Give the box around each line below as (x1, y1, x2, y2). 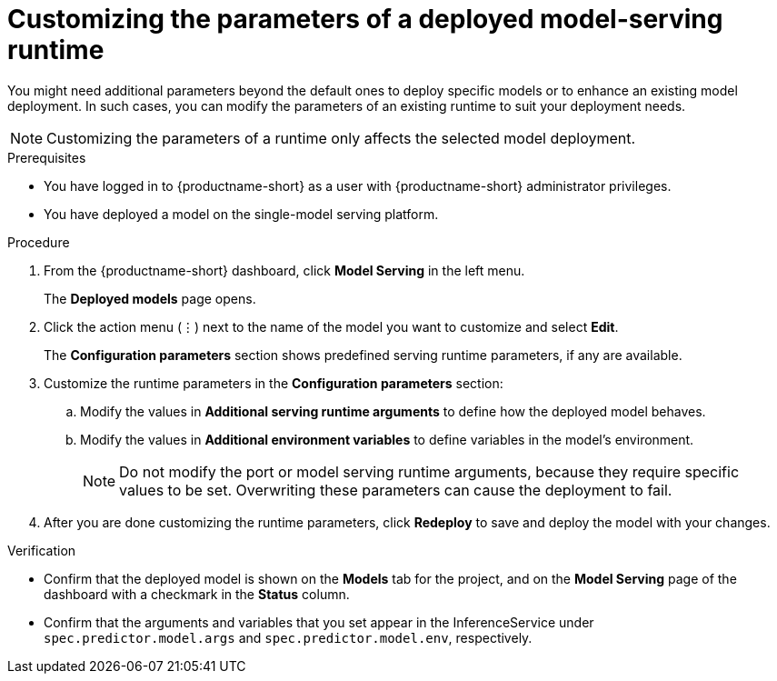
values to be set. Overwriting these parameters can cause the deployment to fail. (119, 480, 672, 499)
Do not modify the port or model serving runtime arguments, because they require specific (119, 462, 740, 481)
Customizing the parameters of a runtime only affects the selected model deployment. (46, 128, 636, 147)
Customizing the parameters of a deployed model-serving (7, 4, 723, 35)
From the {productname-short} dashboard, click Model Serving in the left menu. (44, 262, 525, 278)
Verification (7, 542, 76, 558)
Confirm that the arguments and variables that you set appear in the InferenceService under (44, 614, 594, 630)
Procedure (7, 234, 70, 250)
